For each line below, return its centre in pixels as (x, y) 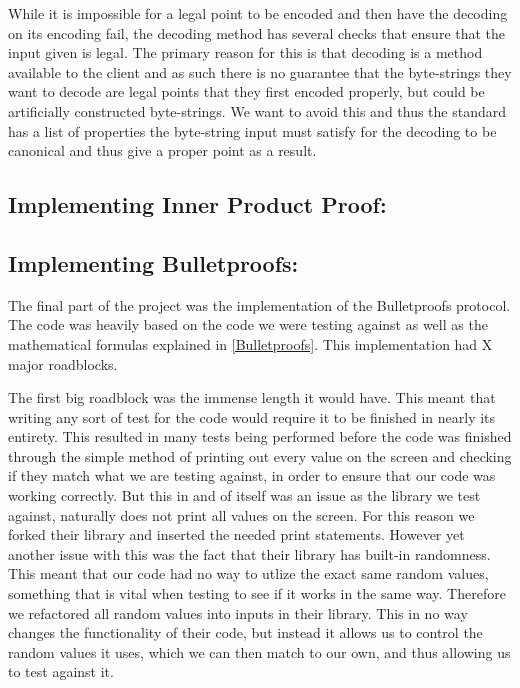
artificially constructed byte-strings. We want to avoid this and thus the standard (257, 110)
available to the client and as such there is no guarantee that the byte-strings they (260, 71)
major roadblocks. (63, 363)
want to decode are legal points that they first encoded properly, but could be (246, 91)
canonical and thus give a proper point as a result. (162, 150)
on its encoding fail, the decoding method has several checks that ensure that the (257, 32)
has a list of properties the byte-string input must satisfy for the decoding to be (252, 130)
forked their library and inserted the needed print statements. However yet (236, 534)
